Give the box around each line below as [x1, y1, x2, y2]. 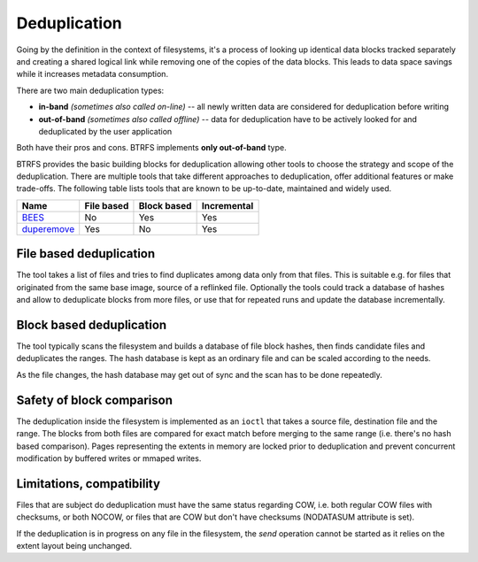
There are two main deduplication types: [16, 85, 165, 96]
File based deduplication [16, 246, 156, 261]
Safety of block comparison [16, 392, 173, 407]
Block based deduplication [16, 317, 167, 332]
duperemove [21, 222, 75, 235]
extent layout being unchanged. [16, 540, 133, 550]
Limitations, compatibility [16, 476, 161, 491]
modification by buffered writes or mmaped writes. [16, 452, 202, 464]
